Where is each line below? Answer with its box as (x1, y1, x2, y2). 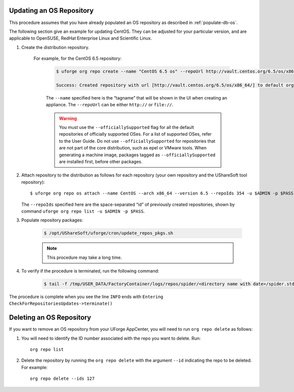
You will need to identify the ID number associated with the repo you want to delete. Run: (21, 335, 201, 341)
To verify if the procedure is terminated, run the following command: (21, 268, 159, 274)
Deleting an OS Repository (9, 314, 92, 322)
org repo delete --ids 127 (30, 376, 95, 382)
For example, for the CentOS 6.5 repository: (33, 55, 122, 61)
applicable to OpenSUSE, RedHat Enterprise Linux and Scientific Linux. (9, 35, 152, 41)
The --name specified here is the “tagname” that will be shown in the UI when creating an (46, 95, 227, 100)
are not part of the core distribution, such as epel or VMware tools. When (59, 145, 207, 151)
